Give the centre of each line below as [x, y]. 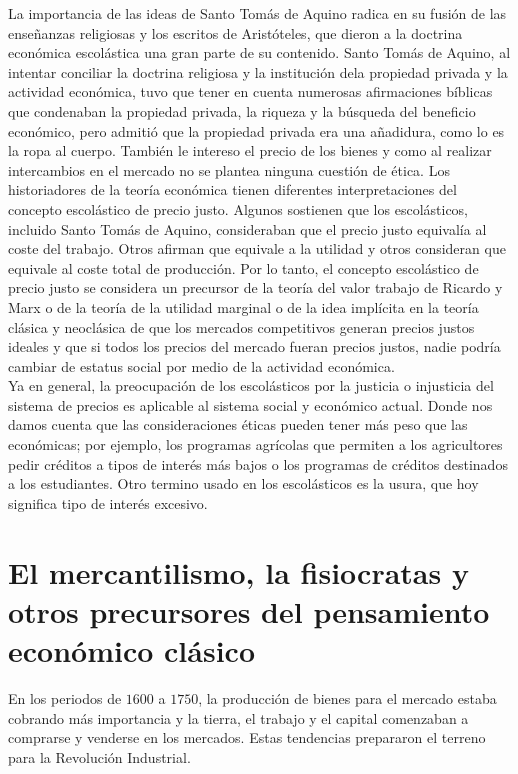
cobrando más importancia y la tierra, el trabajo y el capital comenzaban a [238, 717]
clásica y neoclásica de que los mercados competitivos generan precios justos [241, 326]
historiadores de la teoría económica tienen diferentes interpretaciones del [232, 189]
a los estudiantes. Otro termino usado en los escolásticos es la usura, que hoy [243, 483]
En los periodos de [65, 697]
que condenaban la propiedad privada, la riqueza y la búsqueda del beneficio [242, 110]
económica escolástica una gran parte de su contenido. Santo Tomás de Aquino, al [259, 52]
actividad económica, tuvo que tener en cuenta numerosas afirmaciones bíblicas [250, 91]
